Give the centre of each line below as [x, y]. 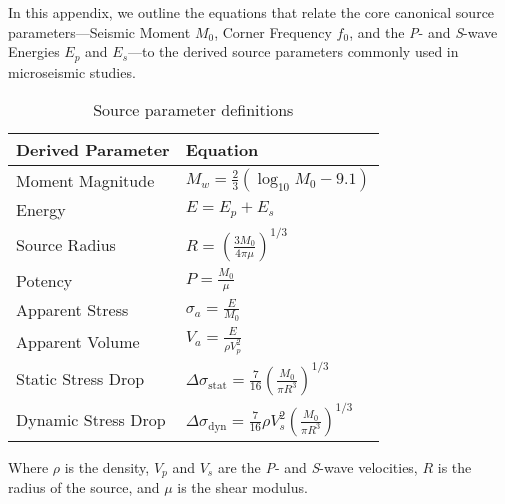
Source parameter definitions [193, 110]
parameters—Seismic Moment [99, 31]
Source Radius [66, 245]
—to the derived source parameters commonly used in [293, 51]
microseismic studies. [72, 71]
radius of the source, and [84, 487]
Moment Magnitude [85, 180]
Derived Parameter [93, 150]
